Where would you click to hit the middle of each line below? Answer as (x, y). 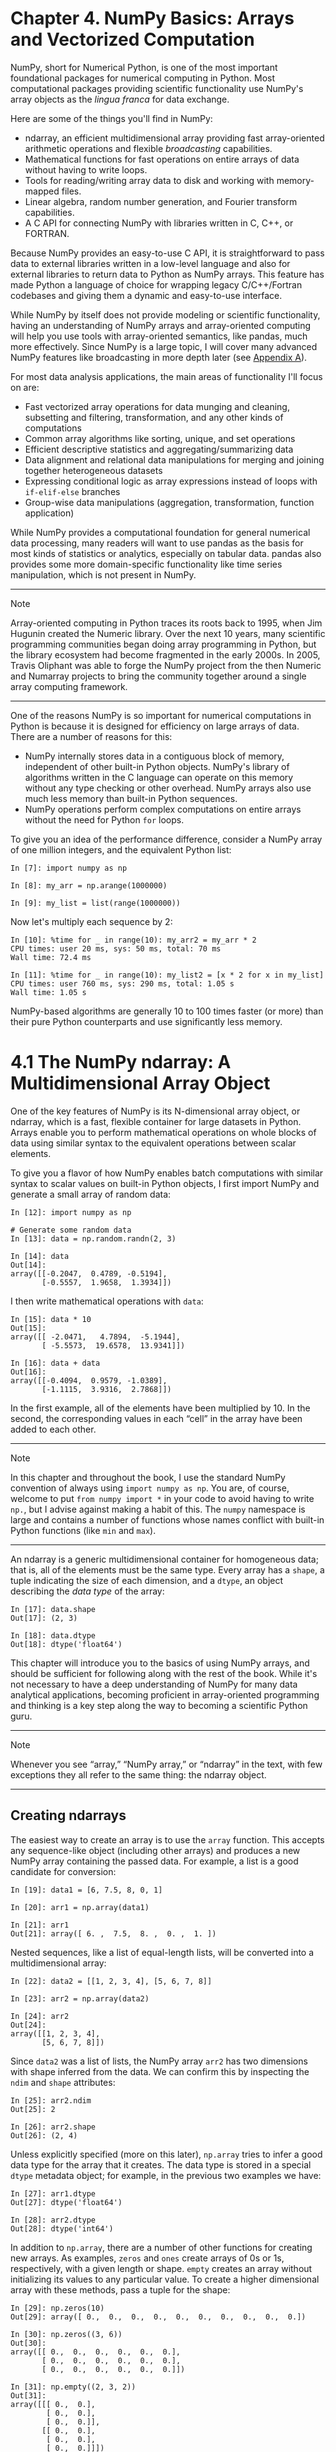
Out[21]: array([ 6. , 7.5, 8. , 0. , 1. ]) (113, 1933)
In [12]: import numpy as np (71, 1212)
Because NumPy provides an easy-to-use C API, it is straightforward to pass (167, 253)
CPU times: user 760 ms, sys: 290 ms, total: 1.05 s (122, 983)
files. (71, 191)
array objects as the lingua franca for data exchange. (120, 99)
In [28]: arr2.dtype (53, 2220)
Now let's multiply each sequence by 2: (91, 921)
